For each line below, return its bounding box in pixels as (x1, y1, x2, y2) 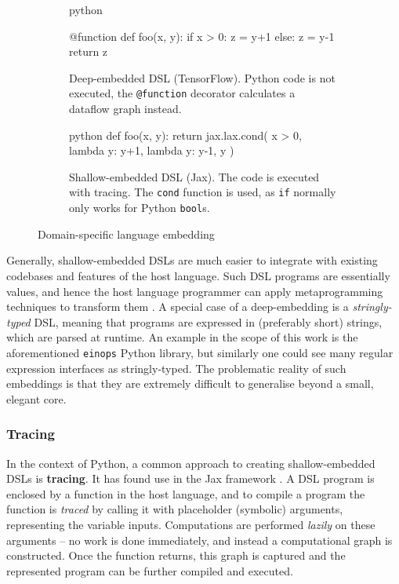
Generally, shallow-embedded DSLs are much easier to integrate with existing (6, 252, 378, 268)
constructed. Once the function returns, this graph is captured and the (6, 547, 346, 564)
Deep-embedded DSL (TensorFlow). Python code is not (69, 69, 336, 86)
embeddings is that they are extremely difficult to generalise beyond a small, (6, 375, 374, 392)
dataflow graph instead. (69, 100, 182, 117)
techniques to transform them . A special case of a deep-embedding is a (6, 298, 349, 315)
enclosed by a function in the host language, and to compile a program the (6, 485, 365, 502)
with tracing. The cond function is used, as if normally (69, 184, 336, 200)
